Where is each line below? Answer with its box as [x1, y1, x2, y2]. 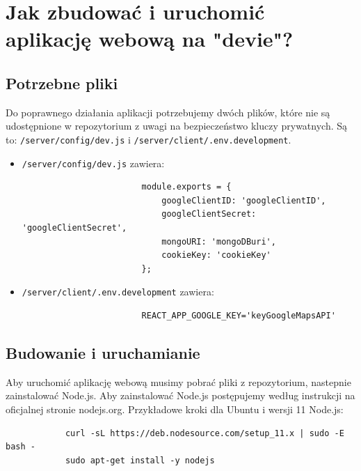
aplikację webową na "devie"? [6, 24, 294, 53]
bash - [6, 442, 35, 452]
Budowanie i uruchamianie [6, 342, 200, 364]
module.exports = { [141, 182, 232, 192]
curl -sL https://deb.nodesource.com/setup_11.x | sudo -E [65, 428, 344, 438]
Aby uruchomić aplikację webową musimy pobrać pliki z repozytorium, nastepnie [6, 374, 351, 389]
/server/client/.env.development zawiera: [22, 284, 214, 299]
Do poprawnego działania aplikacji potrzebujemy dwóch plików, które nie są [6, 105, 330, 119]
